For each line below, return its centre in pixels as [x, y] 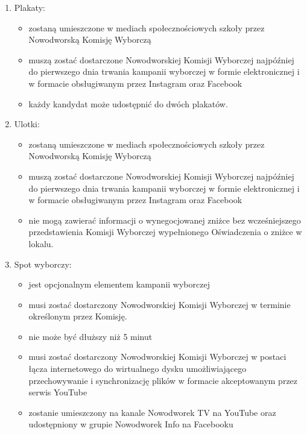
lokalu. [41, 243]
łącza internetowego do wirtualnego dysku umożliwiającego [138, 369]
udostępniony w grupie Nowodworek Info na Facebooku [131, 424]
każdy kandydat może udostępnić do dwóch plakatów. [128, 103]
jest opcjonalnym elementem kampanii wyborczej [119, 284]
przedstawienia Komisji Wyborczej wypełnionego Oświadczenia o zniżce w [165, 232]
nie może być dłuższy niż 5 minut [90, 336]
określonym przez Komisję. [78, 316]
